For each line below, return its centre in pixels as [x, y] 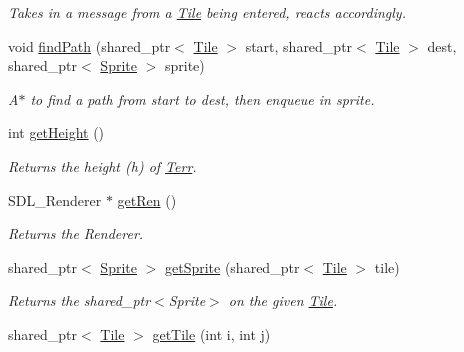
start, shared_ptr [299, 45]
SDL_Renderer [55, 199]
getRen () [147, 199]
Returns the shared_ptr [79, 300]
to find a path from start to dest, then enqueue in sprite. [202, 98]
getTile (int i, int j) [211, 333]
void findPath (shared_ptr [89, 45]
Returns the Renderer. [76, 233]
